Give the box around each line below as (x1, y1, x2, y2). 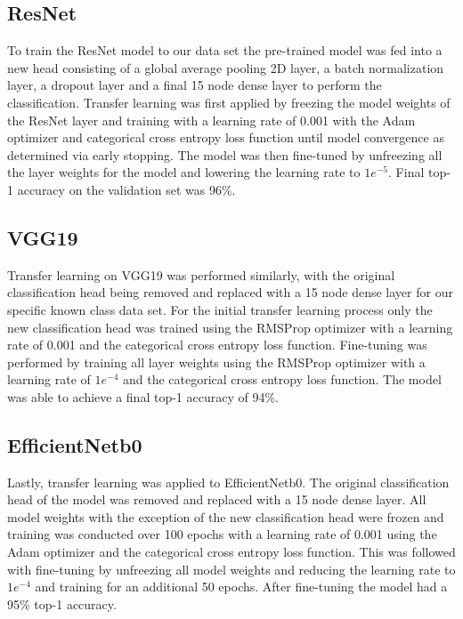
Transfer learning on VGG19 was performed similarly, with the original (7, 265, 395, 284)
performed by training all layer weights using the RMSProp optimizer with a (7, 352, 426, 371)
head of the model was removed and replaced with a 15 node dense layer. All (7, 490, 426, 509)
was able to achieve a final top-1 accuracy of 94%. (7, 387, 279, 406)
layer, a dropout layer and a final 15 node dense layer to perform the (7, 76, 382, 94)
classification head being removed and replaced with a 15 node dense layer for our (7, 283, 453, 301)
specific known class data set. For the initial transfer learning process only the (7, 300, 433, 318)
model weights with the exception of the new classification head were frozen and (7, 507, 444, 526)
